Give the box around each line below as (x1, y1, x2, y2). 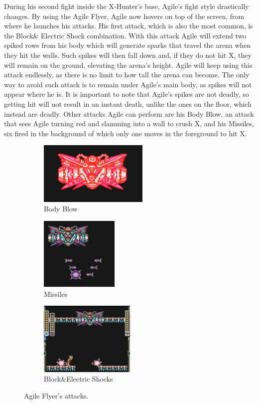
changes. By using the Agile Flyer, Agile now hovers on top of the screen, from (4, 10, 245, 21)
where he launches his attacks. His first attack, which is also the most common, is (4, 20, 253, 31)
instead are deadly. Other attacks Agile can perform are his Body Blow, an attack (4, 108, 254, 119)
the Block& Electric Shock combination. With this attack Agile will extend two (4, 30, 247, 40)
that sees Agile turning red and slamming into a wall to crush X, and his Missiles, (4, 118, 254, 129)
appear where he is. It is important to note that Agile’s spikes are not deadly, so (4, 89, 249, 99)
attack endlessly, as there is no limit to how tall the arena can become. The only (4, 69, 250, 80)
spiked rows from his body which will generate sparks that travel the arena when (4, 40, 251, 50)
